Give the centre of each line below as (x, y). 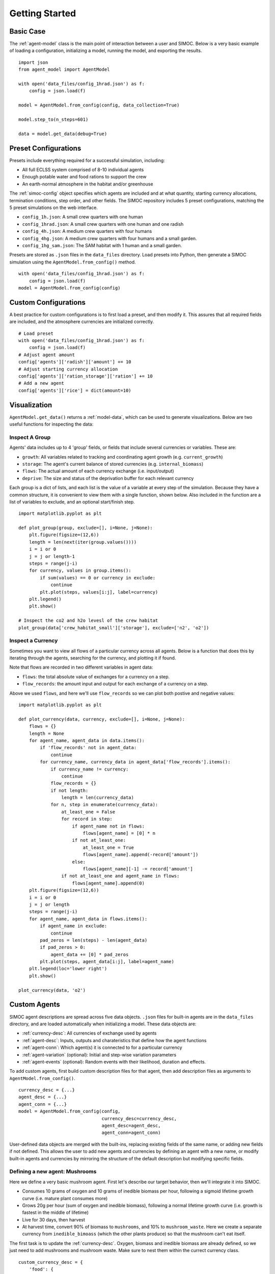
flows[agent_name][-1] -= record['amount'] (138, 869)
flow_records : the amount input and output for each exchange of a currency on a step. (115, 684)
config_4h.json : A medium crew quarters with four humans (87, 231)
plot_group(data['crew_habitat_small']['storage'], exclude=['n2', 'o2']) (114, 628)
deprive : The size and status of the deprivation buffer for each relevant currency (108, 478)
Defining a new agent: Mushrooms (53, 1172)
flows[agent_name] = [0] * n (119, 833)
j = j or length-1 (52, 556)
